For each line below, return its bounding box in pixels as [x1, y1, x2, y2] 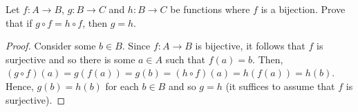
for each [105, 78, 139, 93]
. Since [122, 38, 151, 53]
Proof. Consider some [6, 38, 96, 53]
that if [6, 15, 32, 30]
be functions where [170, 2, 250, 16]
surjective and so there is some [6, 52, 135, 66]
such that [165, 52, 205, 66]
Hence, [6, 78, 34, 93]
